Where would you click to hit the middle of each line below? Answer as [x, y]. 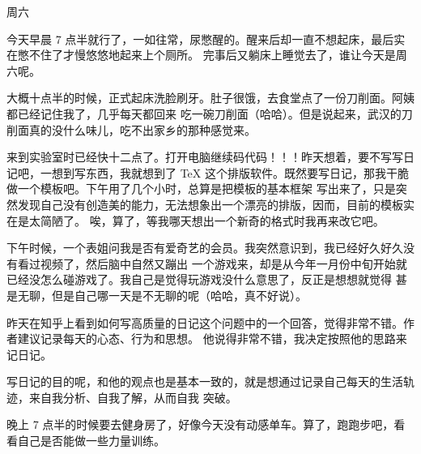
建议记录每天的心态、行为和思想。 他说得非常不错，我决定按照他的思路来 [212, 338]
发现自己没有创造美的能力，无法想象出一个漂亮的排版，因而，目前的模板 [210, 204]
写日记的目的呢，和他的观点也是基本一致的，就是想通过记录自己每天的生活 [205, 381]
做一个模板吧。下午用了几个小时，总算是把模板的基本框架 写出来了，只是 [201, 188]
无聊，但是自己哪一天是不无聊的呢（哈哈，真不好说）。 [162, 295]
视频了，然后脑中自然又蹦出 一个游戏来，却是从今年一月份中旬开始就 [223, 263]
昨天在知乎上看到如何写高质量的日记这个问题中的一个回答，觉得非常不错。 [205, 322]
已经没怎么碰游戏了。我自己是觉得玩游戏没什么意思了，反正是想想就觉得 [199, 279]
